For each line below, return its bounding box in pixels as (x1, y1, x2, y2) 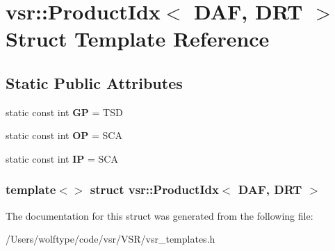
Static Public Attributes (6, 72, 183, 93)
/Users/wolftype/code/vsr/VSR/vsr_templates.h (6, 232, 215, 246)
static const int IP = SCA (6, 151, 118, 165)
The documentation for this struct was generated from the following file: (6, 208, 313, 222)
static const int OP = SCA (6, 128, 122, 143)
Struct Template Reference (6, 24, 270, 53)
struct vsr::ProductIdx (90, 181, 219, 198)
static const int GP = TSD (6, 104, 123, 119)
